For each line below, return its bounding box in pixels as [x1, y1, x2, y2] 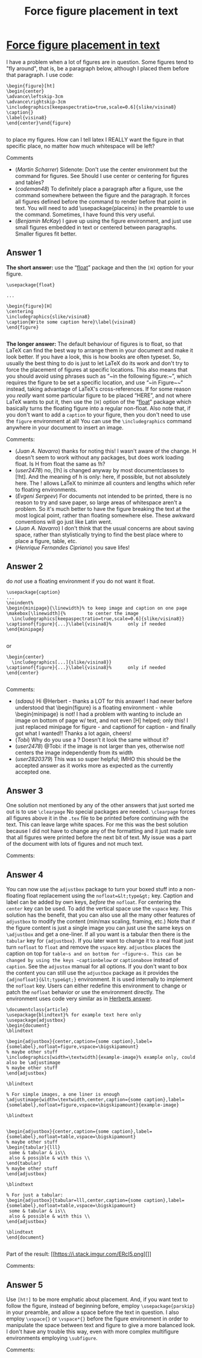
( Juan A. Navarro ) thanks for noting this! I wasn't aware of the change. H [14, 447, 197, 455]
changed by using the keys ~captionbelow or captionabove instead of [6, 957, 179, 964]
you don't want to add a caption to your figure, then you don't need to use [6, 410, 191, 418]
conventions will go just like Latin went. [14, 518, 113, 525]
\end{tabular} [6, 1161, 42, 1167]
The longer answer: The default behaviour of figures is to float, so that [6, 340, 183, 348]
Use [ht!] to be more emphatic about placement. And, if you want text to [6, 1296, 188, 1303]
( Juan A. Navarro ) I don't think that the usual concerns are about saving [14, 524, 194, 532]
